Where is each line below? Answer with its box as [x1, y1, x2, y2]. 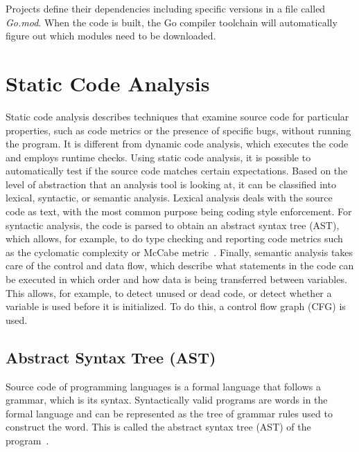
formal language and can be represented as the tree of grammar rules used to [6, 406, 333, 420]
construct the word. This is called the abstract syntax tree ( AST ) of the [6, 419, 311, 434]
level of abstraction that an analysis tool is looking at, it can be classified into [6, 177, 336, 191]
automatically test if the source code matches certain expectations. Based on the [6, 163, 348, 178]
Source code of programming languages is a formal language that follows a [6, 379, 321, 393]
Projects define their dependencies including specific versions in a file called [6, 1, 326, 15]
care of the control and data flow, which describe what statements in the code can [6, 258, 354, 273]
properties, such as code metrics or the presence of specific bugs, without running [6, 123, 351, 137]
